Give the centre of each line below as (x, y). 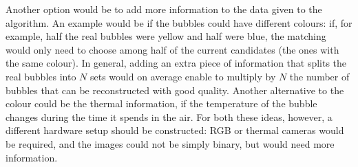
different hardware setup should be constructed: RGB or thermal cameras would (175, 130)
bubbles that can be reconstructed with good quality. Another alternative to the (175, 90)
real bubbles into (41, 76)
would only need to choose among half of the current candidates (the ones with (172, 49)
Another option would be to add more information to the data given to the (164, 9)
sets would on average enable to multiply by (183, 76)
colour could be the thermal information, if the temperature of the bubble (161, 103)
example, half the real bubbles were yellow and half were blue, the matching (166, 36)
